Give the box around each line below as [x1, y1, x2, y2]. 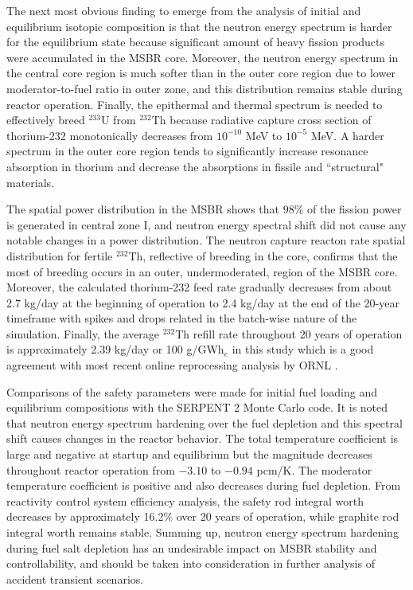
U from [100, 111, 136, 128]
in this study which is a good [232, 341, 374, 358]
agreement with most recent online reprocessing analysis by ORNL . [6, 357, 338, 373]
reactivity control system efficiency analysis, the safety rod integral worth [6, 492, 364, 509]
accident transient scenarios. [6, 570, 144, 587]
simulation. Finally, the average [6, 325, 160, 342]
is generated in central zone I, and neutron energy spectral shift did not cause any [6, 216, 407, 232]
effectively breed [6, 111, 85, 128]
